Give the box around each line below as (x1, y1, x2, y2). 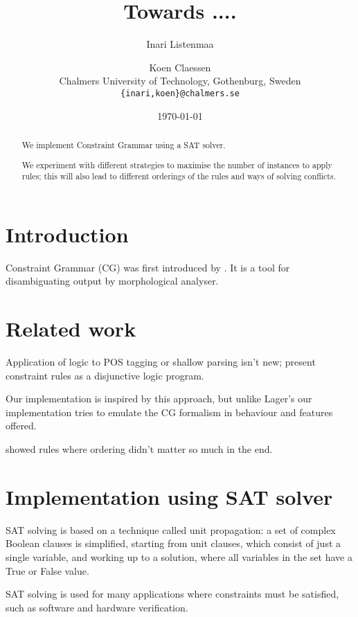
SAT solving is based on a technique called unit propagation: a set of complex (6, 522, 336, 537)
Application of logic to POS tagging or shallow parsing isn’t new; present (6, 355, 316, 369)
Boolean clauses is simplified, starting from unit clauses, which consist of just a (6, 536, 341, 551)
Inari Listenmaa (146, 37, 214, 51)
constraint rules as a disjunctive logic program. (6, 368, 204, 382)
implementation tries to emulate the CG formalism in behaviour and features (6, 404, 333, 419)
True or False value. (6, 563, 89, 578)
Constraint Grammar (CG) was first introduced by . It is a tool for (6, 260, 290, 274)
